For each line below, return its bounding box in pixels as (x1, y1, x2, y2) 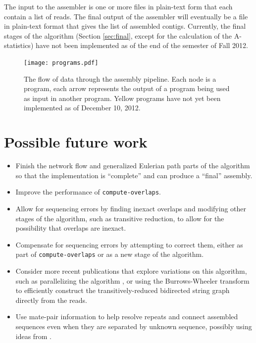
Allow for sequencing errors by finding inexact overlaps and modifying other (15, 203, 247, 213)
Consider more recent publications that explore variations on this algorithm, (15, 266, 247, 276)
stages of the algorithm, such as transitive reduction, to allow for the (15, 213, 224, 223)
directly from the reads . (15, 294, 87, 305)
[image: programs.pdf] (24, 59, 99, 66)
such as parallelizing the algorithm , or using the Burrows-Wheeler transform (15, 275, 250, 286)
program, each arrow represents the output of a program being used (24, 83, 230, 94)
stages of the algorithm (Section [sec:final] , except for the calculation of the (4, 30, 232, 41)
